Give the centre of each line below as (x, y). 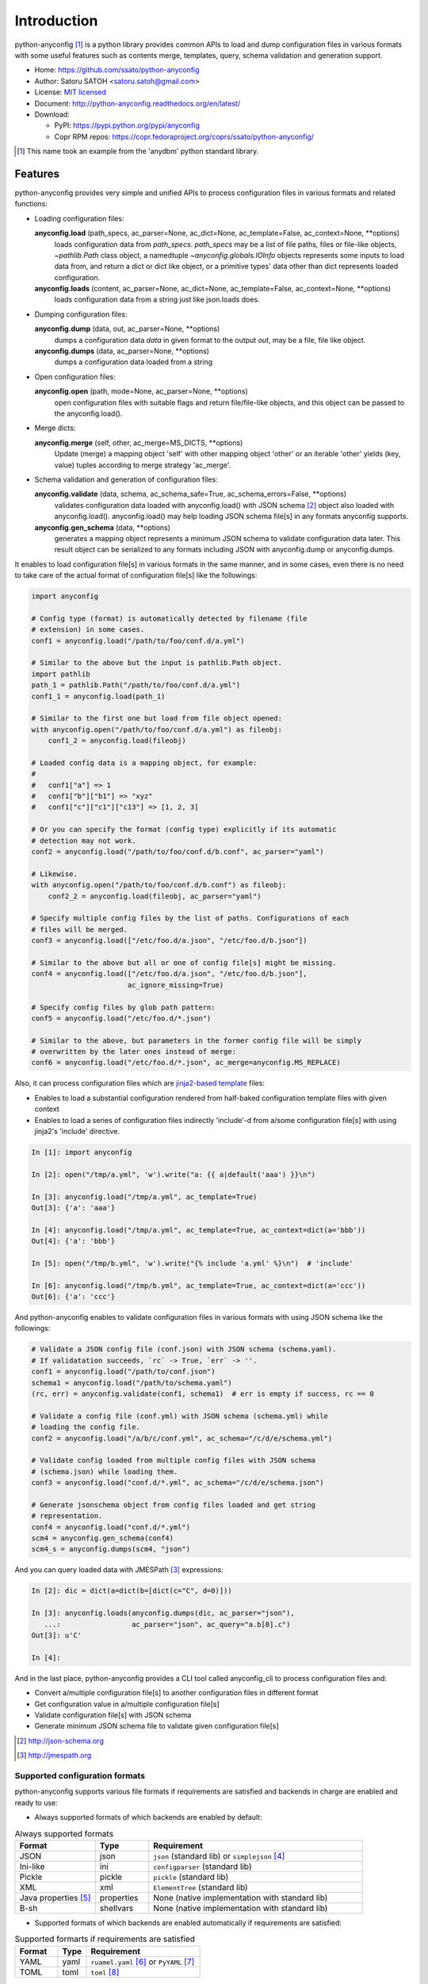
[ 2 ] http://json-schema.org (61, 1740)
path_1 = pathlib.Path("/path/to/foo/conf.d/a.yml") (136, 685)
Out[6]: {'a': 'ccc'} (73, 1297)
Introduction (56, 21)
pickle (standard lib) (191, 1877)
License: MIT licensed (70, 92)
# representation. (67, 1516)
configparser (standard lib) (203, 1867)
